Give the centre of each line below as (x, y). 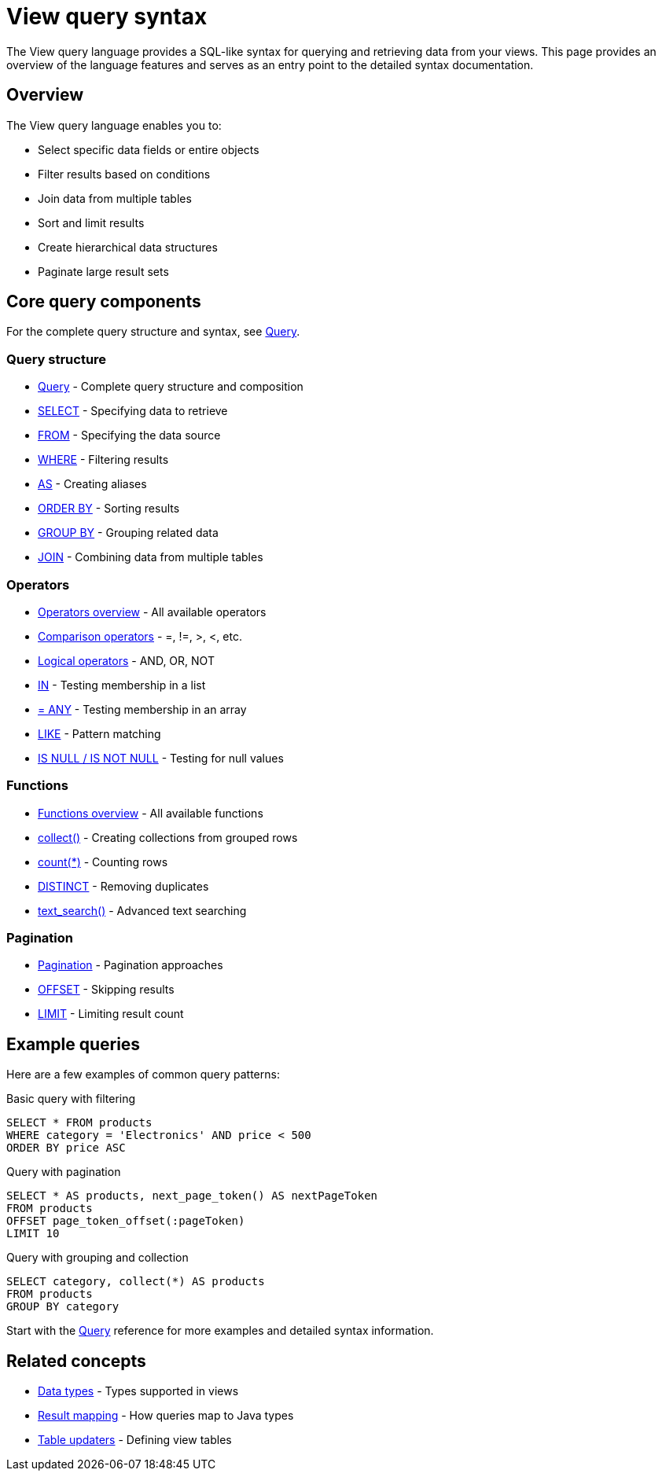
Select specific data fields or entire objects (149, 149)
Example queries (74, 1044)
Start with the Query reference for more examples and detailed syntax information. (220, 1331)
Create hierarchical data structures (128, 247)
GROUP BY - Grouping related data (128, 533)
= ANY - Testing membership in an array (142, 709)
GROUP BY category (63, 1307)
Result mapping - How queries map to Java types (166, 1416)
